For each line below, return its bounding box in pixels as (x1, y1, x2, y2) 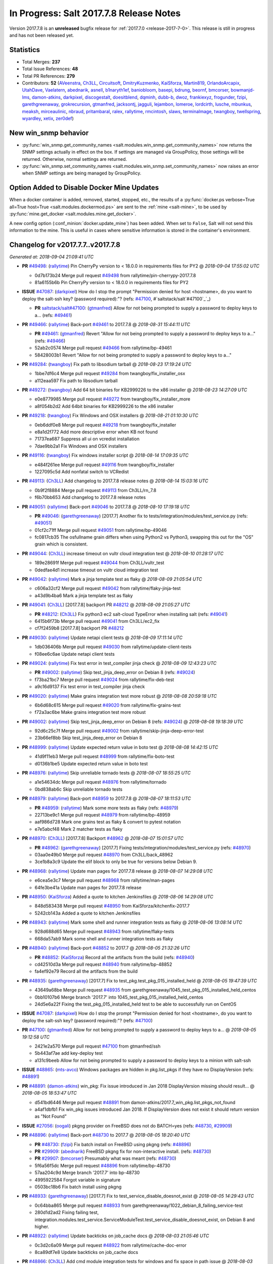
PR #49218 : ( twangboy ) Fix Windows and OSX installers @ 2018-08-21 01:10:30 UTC (22, 413, 199, 419)
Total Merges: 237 (22, 59, 61, 65)
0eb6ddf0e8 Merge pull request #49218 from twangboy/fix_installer (34, 422, 176, 428)
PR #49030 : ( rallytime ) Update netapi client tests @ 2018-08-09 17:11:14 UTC (22, 635, 183, 641)
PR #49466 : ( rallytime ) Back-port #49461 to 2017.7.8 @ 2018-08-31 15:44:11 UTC (22, 321, 191, 327)
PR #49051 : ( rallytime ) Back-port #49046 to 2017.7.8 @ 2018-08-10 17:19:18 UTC (22, 504, 190, 510)
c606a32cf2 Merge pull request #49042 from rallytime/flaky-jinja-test (34, 585, 181, 592)
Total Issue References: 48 (22, 66, 78, 72)
